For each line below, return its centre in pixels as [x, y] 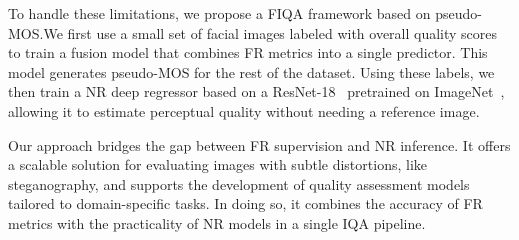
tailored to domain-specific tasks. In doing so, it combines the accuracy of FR [245, 203]
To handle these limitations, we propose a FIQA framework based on [219, 13]
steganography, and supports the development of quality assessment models [239, 183]
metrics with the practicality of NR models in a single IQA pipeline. [217, 222]
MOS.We [35, 32]
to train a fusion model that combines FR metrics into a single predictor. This [248, 52]
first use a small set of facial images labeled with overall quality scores [282, 32]
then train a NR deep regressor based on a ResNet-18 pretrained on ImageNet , [256, 91]
